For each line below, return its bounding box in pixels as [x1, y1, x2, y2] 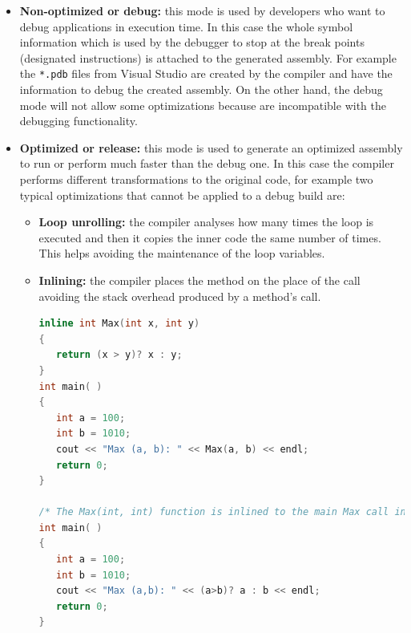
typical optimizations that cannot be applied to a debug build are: [19, 186, 345, 203]
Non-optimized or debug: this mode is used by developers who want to [19, 2, 385, 18]
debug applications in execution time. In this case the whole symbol [19, 18, 353, 34]
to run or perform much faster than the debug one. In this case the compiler [19, 155, 394, 172]
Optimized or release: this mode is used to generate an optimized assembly [19, 139, 403, 156]
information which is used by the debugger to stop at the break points [19, 34, 365, 51]
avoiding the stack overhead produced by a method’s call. [38, 287, 321, 304]
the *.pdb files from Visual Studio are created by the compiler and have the [19, 65, 393, 82]
